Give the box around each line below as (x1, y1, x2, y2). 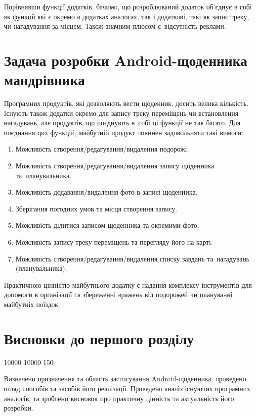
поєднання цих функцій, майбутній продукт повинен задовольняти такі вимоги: (4, 127, 244, 137)
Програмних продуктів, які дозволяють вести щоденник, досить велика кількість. (4, 98, 249, 108)
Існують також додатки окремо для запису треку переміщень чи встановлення (4, 107, 239, 118)
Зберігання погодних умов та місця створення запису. (15, 203, 177, 213)
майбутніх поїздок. (4, 299, 60, 309)
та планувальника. (15, 170, 72, 180)
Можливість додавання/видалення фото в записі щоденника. (15, 187, 198, 197)
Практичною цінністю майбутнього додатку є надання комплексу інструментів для (4, 279, 252, 290)
